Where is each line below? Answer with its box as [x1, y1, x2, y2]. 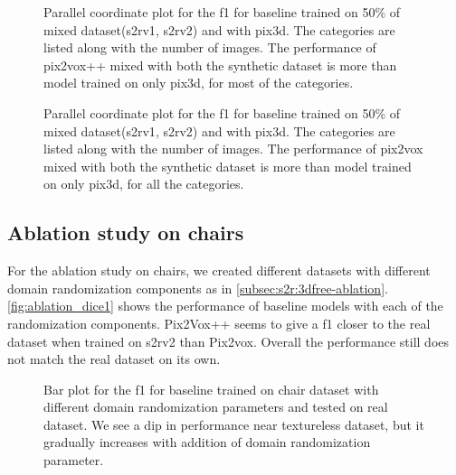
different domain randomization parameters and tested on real [43, 397, 388, 416]
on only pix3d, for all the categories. [43, 174, 244, 193]
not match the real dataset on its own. [7, 349, 221, 368]
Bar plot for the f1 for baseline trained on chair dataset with [43, 379, 379, 398]
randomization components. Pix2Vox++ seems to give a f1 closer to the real [7, 313, 431, 332]
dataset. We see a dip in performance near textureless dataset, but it [43, 414, 424, 433]
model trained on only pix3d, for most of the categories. [43, 73, 354, 92]
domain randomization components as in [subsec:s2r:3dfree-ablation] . [7, 278, 388, 297]
